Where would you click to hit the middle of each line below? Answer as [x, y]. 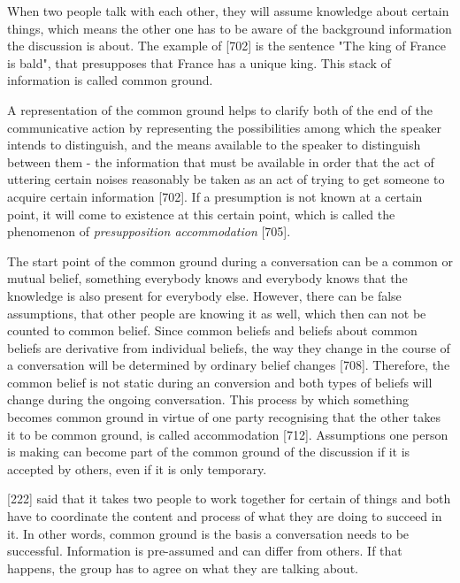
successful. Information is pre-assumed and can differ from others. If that [205, 551]
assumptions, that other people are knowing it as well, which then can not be [217, 313]
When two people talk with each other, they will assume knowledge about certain [228, 11]
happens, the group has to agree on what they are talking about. [183, 568]
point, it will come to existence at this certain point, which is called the [201, 214]
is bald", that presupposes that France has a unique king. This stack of [199, 62]
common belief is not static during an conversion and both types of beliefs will [220, 382]
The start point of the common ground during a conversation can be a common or [230, 261]
